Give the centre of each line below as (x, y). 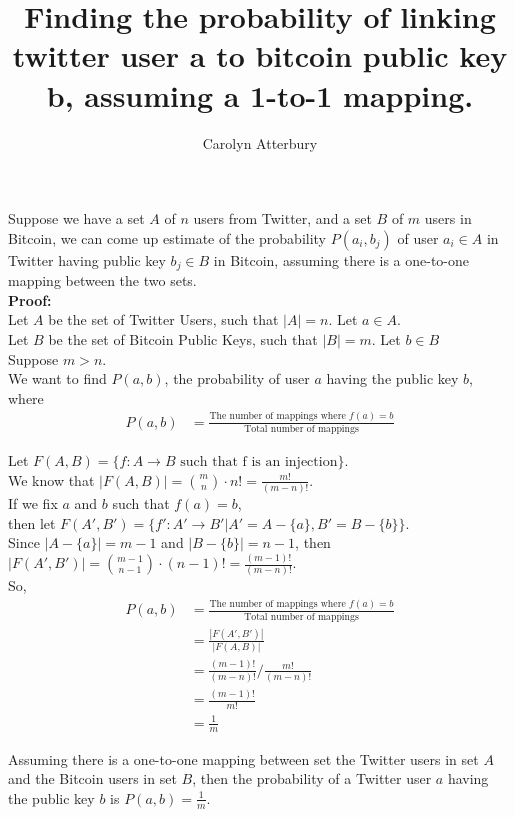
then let (32, 522)
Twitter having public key (87, 259)
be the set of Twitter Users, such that (163, 319)
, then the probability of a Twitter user (312, 778)
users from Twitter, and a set (282, 218)
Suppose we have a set (76, 218)
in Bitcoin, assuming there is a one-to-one (341, 259)
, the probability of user (237, 378)
